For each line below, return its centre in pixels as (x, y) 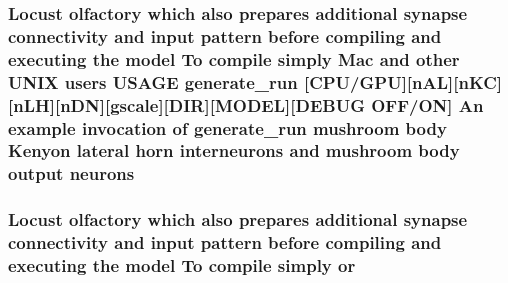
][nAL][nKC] (451, 81)
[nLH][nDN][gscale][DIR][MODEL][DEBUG (186, 104)
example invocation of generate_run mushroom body (227, 127)
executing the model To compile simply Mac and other (234, 58)
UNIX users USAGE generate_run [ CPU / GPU (205, 81)
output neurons (71, 173)
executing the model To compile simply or (182, 265)
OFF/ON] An (427, 104)
